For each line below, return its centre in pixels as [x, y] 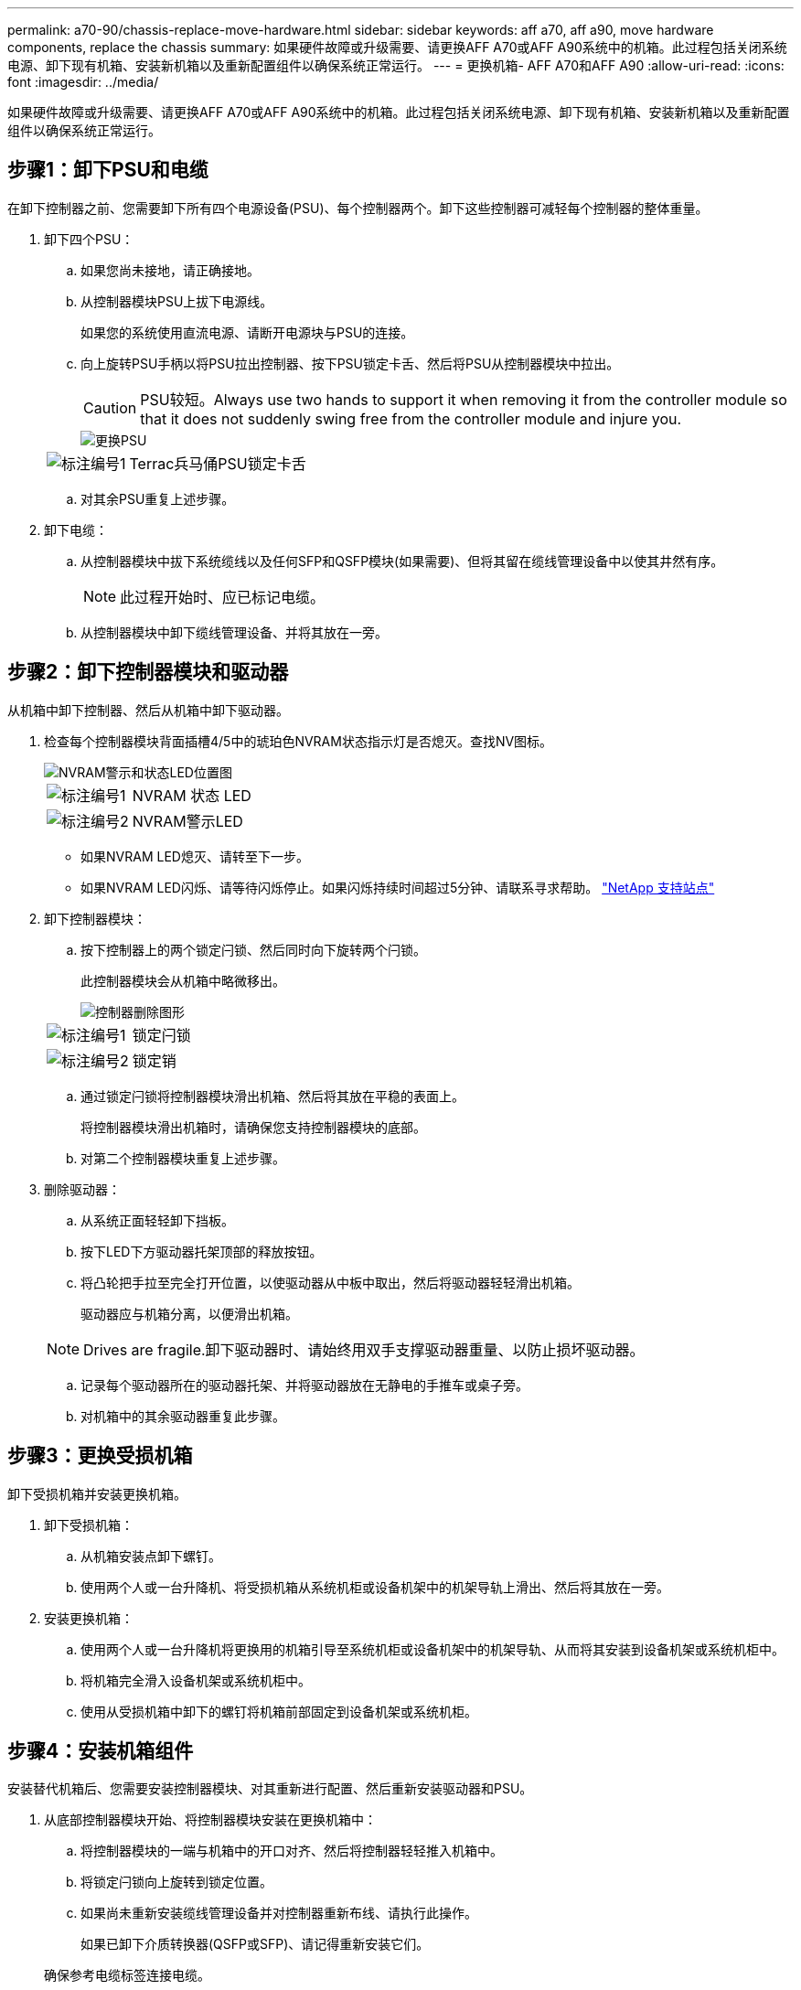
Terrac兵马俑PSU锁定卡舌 [218, 463]
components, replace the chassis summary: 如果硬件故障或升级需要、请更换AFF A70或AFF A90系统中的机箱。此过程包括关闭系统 [397, 47]
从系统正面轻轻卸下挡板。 [157, 1220]
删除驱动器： [82, 1189]
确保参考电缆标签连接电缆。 [127, 1975]
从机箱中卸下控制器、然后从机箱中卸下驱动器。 [148, 710]
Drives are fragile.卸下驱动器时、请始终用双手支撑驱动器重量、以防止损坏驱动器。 [364, 1349]
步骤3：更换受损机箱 [100, 1456]
